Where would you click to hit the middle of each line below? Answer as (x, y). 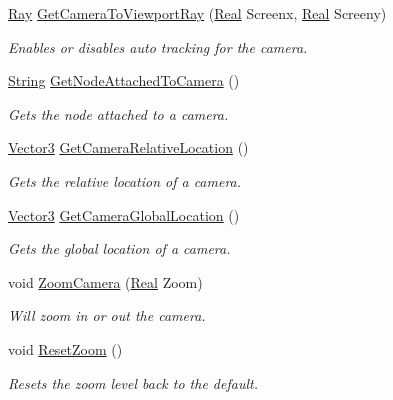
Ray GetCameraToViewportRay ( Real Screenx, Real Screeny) (197, 13)
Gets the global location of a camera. (119, 248)
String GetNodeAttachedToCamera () (124, 80)
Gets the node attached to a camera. (118, 113)
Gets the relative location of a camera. (125, 180)
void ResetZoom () (65, 348)
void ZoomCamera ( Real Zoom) (105, 281)
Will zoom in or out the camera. (107, 315)
